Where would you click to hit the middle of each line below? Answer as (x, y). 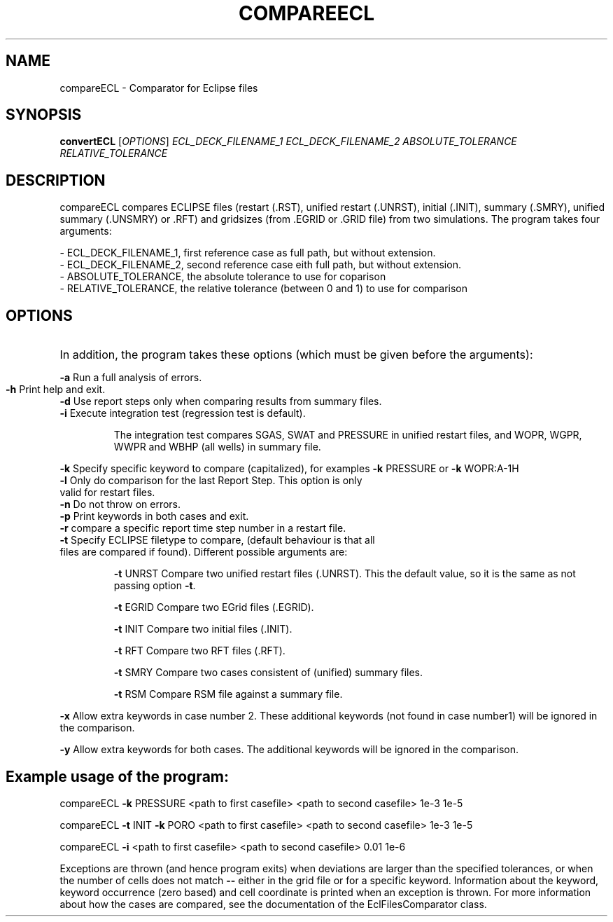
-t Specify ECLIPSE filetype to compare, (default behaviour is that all (217, 540)
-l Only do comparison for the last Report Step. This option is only (211, 481)
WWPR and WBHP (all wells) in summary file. (217, 447)
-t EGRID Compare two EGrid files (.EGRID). (214, 607)
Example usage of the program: (118, 776)
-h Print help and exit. (56, 390)
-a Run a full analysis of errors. (131, 378)
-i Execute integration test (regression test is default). (183, 413)
